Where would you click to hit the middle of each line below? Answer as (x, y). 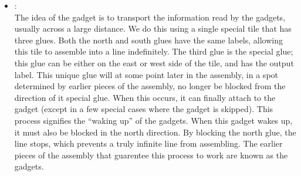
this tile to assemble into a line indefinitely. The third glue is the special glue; (154, 51)
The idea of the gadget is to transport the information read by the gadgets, (150, 17)
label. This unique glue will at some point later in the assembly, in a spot (146, 74)
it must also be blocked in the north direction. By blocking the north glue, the (155, 132)
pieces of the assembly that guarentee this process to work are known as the (151, 155)
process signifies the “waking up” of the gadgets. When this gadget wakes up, (153, 120)
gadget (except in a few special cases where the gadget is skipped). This (144, 109)
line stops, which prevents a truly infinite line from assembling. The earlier (148, 143)
